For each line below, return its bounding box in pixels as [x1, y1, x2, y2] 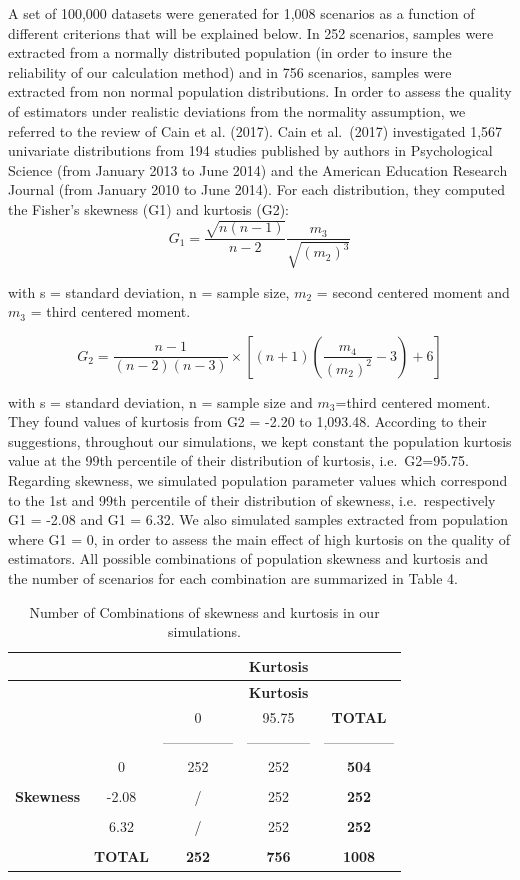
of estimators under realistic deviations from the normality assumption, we [8, 100, 466, 121]
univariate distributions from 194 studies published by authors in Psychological [8, 140, 493, 161]
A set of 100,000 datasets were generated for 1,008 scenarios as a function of [8, 3, 475, 23]
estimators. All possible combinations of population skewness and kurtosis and [8, 548, 488, 569]
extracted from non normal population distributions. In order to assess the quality [8, 81, 512, 102]
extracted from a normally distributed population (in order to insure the [8, 42, 452, 63]
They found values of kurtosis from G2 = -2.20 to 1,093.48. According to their [8, 411, 487, 432]
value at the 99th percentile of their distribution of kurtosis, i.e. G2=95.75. [8, 450, 469, 471]
